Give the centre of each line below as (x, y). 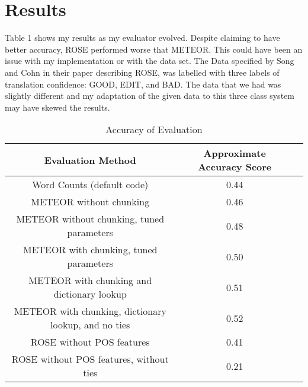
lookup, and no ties (90, 325)
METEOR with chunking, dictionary (90, 311)
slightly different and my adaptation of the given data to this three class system (150, 96)
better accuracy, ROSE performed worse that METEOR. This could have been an (154, 49)
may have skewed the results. (57, 107)
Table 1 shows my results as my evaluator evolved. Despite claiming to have (142, 38)
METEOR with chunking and (90, 280)
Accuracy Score (235, 167)
